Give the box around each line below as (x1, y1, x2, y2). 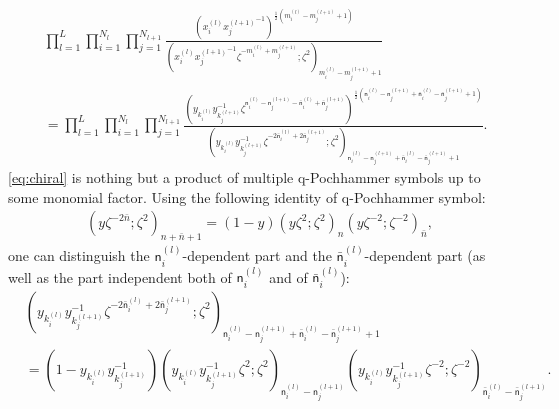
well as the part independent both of (8, 266, 232, 287)
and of (269, 266, 308, 287)
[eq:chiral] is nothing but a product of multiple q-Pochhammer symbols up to (8, 167, 481, 188)
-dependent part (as (364, 245, 486, 266)
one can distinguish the (8, 245, 150, 266)
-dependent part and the (182, 245, 332, 266)
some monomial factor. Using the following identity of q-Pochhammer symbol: (8, 186, 486, 207)
